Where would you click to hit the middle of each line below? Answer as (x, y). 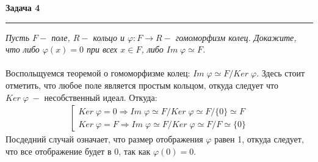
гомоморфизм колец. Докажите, (236, 37)
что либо (23, 49)
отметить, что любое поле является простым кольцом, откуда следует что (142, 85)
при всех (102, 49)
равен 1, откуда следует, (259, 139)
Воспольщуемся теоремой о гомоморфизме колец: (98, 73)
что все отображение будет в (59, 151)
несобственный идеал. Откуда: (101, 97)
